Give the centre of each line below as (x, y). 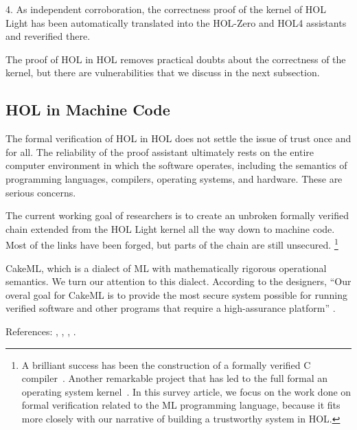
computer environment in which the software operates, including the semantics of (176, 165)
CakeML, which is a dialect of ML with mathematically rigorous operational (166, 268)
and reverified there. (48, 36)
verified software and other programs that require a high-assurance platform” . (171, 308)
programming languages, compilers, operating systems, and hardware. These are (174, 178)
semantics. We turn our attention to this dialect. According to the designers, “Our (178, 281)
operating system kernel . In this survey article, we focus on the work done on (186, 391)
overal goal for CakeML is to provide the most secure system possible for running (176, 294)
